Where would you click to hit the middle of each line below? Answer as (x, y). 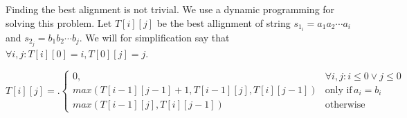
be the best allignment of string (224, 22)
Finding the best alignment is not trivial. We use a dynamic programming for (170, 9)
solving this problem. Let (59, 22)
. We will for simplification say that (154, 37)
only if (338, 90)
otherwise (345, 105)
